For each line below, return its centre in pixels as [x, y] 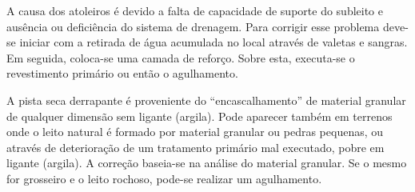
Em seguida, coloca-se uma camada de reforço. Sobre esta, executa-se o [181, 57]
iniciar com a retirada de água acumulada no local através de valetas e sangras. [213, 42]
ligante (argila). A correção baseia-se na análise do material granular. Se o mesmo [207, 163]
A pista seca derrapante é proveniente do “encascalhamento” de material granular [206, 100]
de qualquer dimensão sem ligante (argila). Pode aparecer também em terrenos [200, 116]
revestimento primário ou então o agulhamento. [122, 73]
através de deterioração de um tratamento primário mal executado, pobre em [196, 147]
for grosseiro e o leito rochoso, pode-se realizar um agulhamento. [164, 178]
